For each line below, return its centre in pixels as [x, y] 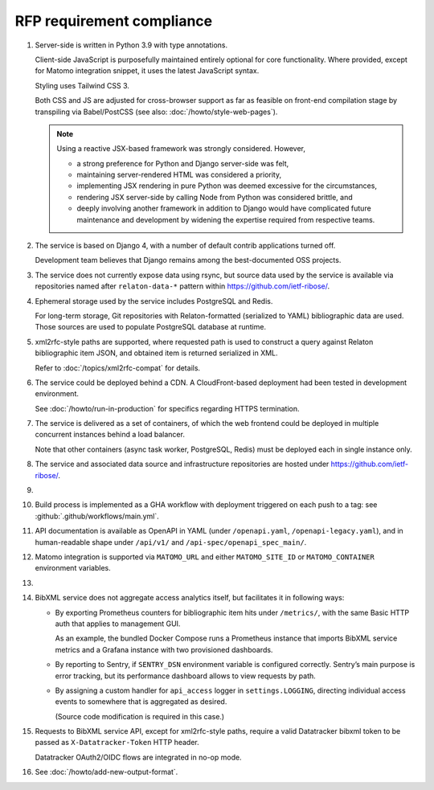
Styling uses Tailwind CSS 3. [82, 85]
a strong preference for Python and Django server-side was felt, [183, 163]
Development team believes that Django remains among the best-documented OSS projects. [188, 260]
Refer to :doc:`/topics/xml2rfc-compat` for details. [118, 368]
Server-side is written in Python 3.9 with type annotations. [131, 45]
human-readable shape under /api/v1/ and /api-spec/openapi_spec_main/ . [171, 542]
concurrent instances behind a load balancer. [110, 435]
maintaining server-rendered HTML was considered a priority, [179, 175]
